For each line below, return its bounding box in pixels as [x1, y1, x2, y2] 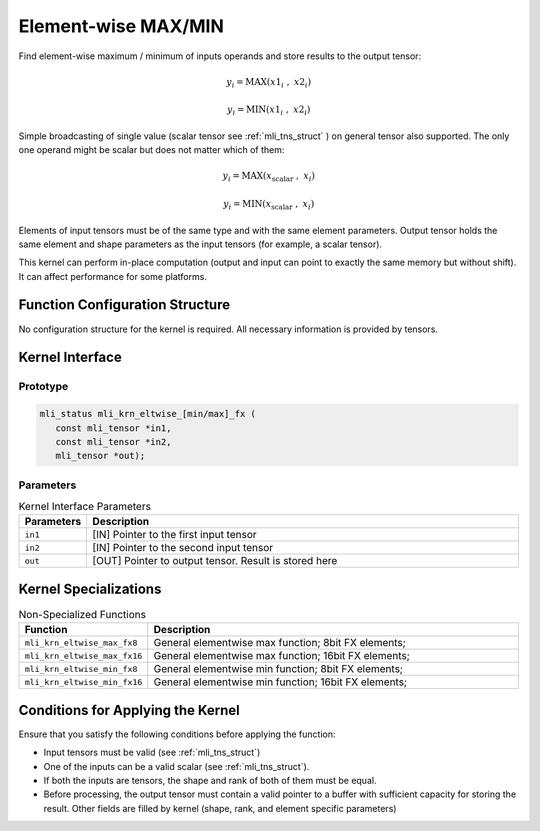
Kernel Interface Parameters [18, 500, 152, 514]
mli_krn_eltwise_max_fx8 [24, 637, 138, 648]
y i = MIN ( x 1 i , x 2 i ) [226, 104, 311, 118]
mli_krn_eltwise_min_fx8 [24, 663, 138, 674]
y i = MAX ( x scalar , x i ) [222, 170, 315, 184]
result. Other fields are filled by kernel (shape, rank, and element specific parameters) [43, 802, 397, 814]
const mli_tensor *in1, [55, 422, 172, 434]
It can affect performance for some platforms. [18, 270, 207, 282]
